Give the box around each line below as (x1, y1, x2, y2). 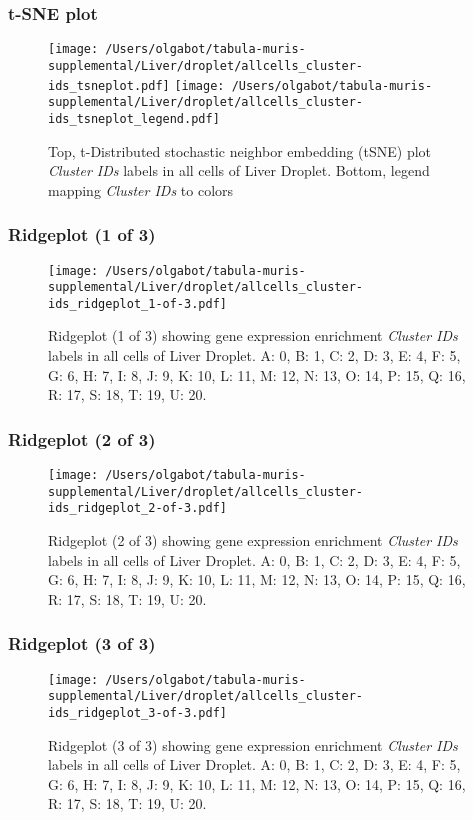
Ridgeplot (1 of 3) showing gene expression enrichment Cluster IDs (48, 325, 458, 346)
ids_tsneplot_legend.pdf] (48, 111, 220, 126)
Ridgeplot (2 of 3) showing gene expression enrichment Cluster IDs (48, 530, 458, 551)
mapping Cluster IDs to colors (48, 179, 234, 200)
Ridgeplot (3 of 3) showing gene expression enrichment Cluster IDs (48, 734, 458, 755)
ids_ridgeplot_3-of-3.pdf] (48, 705, 227, 720)
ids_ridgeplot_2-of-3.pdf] (48, 501, 227, 516)
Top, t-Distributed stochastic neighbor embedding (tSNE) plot (48, 140, 432, 161)
